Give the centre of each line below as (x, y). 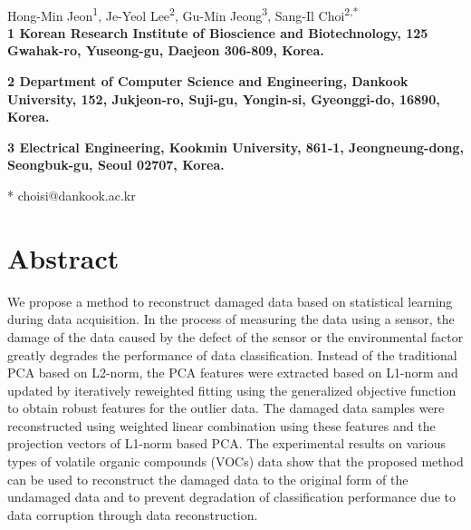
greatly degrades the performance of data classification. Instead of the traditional (232, 354)
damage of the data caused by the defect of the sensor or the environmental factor (235, 336)
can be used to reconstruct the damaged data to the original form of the (208, 479)
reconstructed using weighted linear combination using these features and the (221, 425)
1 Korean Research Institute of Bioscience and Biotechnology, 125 (218, 32)
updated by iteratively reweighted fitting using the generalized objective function (232, 390)
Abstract (63, 257)
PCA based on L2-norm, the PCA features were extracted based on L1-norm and (233, 373)
